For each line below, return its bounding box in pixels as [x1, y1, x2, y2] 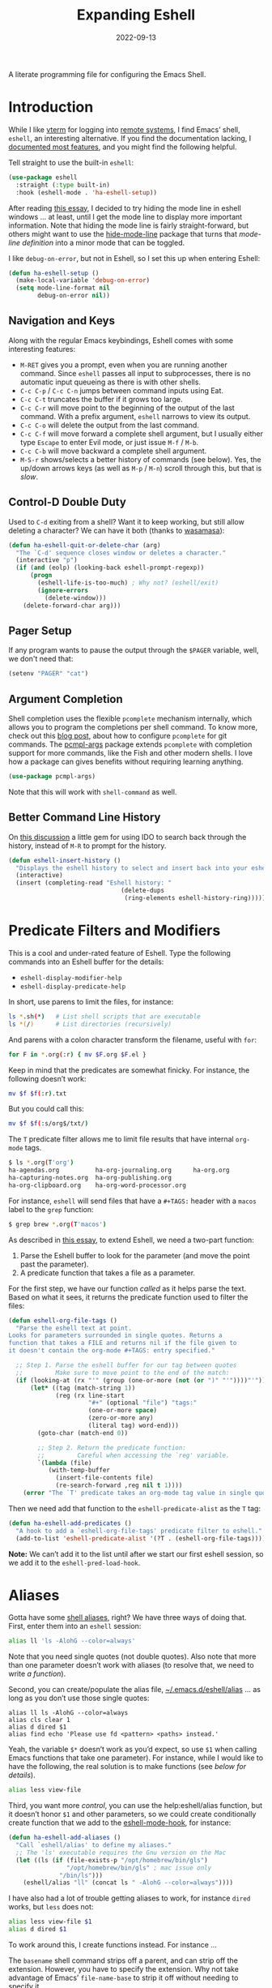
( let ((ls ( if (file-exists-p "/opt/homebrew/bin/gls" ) [15, 1856, 208, 1864]
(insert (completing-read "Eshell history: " [15, 879, 172, 887]
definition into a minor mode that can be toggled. [22, 238, 185, 247]
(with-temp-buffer [48, 1466, 111, 1475]
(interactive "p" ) [15, 556, 79, 564]
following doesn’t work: [8, 1073, 87, 1083]
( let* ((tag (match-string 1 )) [29, 1384, 136, 1392]
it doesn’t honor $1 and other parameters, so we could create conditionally [8, 1810, 257, 1819]
